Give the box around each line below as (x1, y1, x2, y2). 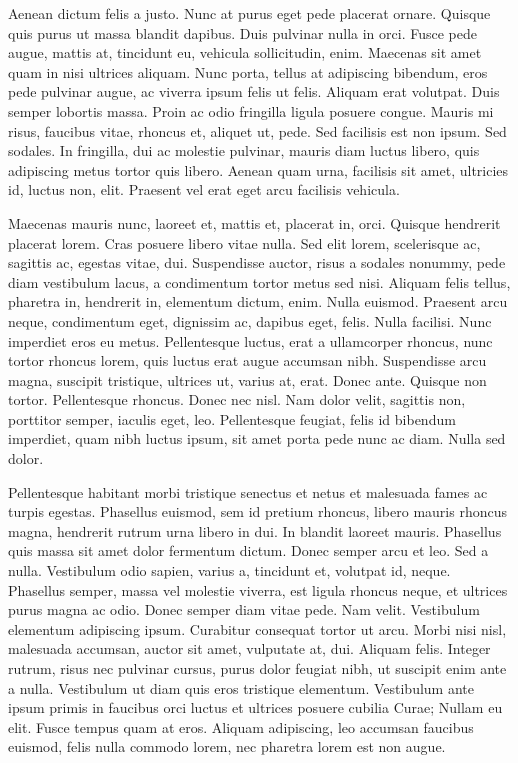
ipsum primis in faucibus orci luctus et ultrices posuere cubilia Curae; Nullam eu (8, 697, 503, 718)
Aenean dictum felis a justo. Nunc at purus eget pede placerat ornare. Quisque (8, 3, 491, 23)
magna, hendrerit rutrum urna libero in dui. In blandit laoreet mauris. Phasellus (8, 520, 502, 541)
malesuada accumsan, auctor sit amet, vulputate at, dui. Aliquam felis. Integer (8, 638, 491, 659)
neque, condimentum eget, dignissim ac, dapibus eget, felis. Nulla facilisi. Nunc (8, 310, 492, 331)
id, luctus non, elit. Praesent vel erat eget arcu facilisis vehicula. (8, 179, 400, 200)
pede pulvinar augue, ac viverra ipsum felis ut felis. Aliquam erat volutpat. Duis (8, 81, 500, 102)
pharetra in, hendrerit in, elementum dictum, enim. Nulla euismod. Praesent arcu (8, 291, 508, 312)
